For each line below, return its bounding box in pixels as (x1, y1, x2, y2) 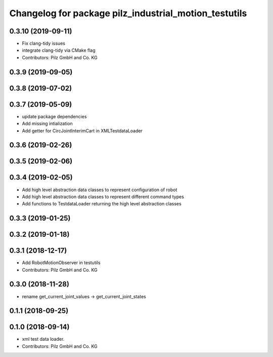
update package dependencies (22, 113, 87, 119)
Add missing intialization (22, 121, 73, 127)
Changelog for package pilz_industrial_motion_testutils (9, 8, 247, 19)
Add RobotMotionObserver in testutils (22, 260, 101, 266)
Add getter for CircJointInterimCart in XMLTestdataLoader (22, 127, 143, 134)
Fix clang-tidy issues (22, 41, 66, 47)
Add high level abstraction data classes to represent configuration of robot (22, 187, 177, 193)
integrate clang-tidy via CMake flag (22, 47, 96, 53)
